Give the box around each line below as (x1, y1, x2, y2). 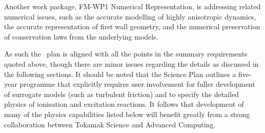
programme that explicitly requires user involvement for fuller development (19, 79, 255, 89)
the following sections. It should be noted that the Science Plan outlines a (4, 68, 236, 79)
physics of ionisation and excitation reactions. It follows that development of (4, 99, 244, 109)
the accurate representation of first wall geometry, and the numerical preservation (4, 21, 260, 32)
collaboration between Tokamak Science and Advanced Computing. (4, 119, 216, 129)
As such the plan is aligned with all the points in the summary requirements (4, 48, 248, 59)
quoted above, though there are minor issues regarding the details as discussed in (4, 58, 259, 69)
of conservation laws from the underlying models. (4, 31, 158, 42)
